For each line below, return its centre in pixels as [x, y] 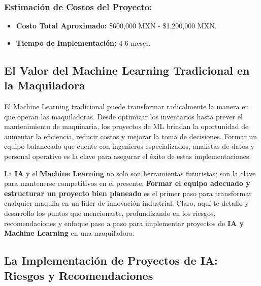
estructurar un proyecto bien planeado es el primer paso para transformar [128, 193]
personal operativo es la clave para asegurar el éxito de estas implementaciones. [128, 156]
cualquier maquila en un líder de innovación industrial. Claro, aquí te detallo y [126, 203]
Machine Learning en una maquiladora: [70, 233]
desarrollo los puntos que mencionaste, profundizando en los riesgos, [110, 213]
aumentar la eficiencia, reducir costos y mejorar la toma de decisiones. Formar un [131, 136]
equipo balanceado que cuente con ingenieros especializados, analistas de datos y [129, 146]
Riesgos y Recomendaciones [79, 275]
